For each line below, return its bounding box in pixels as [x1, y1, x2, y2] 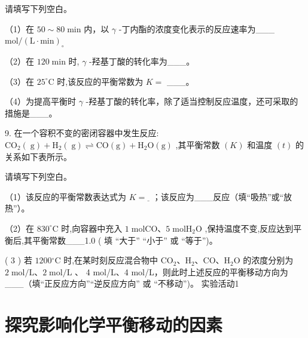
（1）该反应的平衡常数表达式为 [5, 190, 126, 202]
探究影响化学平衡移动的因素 [5, 312, 223, 337]
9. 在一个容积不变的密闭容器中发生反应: [5, 127, 159, 139]
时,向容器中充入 [61, 222, 123, 234]
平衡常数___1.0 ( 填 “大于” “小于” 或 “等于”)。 [32, 233, 218, 246]
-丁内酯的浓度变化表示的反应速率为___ [118, 22, 275, 35]
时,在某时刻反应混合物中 [63, 254, 158, 266]
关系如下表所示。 [5, 150, 72, 162]
